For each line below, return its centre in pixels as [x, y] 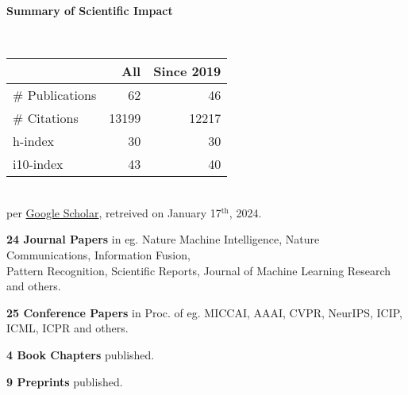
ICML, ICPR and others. [67, 328]
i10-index [38, 164]
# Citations [46, 118]
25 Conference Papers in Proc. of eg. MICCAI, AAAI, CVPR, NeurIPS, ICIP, [205, 312]
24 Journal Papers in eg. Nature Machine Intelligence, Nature [163, 239]
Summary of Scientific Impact [90, 10]
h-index [34, 141]
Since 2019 [187, 71]
